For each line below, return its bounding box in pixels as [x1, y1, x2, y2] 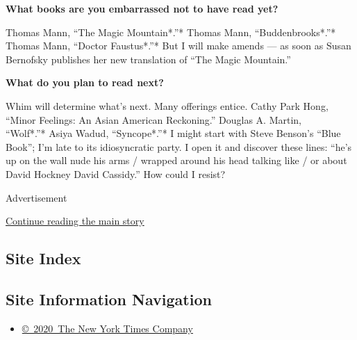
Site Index [6, 248, 81, 269]
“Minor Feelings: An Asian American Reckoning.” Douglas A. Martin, [6, 112, 302, 127]
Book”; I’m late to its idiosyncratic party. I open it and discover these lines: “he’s [6, 139, 352, 154]
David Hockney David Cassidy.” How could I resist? [6, 166, 226, 181]
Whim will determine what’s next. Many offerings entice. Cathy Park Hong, [6, 98, 329, 113]
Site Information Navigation [6, 288, 212, 309]
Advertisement [6, 190, 67, 204]
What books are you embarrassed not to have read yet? [6, 1, 279, 15]
